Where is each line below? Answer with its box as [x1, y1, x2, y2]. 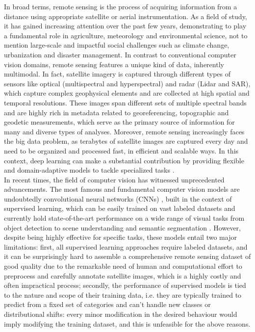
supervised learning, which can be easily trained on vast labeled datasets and [4, 203, 235, 213]
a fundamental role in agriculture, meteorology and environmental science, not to [4, 30, 248, 40]
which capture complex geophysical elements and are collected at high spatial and [4, 88, 250, 98]
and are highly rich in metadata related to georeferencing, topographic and [4, 107, 229, 117]
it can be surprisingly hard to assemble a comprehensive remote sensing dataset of [4, 251, 251, 261]
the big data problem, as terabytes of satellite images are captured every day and [4, 136, 248, 146]
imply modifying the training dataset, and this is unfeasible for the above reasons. [4, 318, 251, 329]
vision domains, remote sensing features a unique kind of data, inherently [4, 59, 224, 69]
